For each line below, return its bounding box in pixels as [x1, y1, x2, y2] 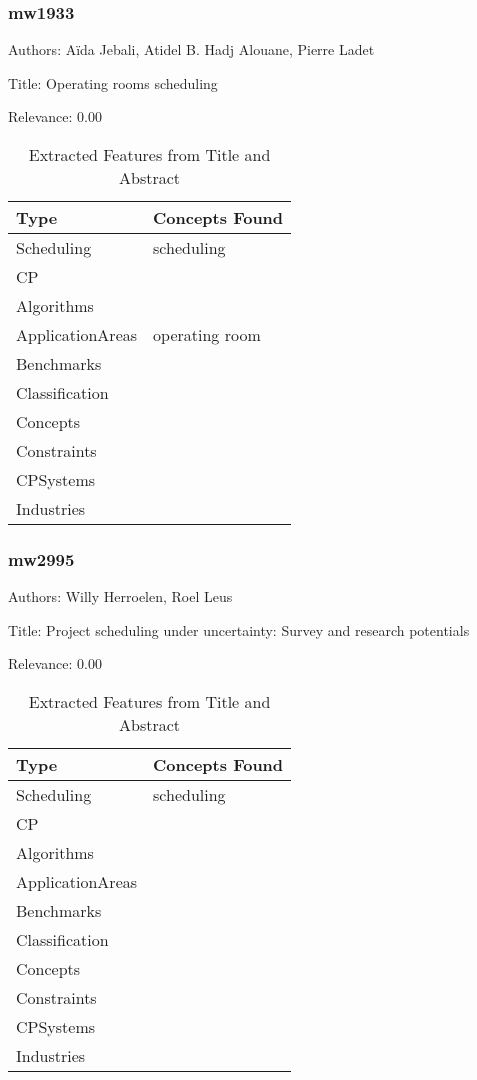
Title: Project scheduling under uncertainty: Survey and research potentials [8, 619, 470, 640]
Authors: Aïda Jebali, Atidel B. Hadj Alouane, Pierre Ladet [8, 39, 375, 60]
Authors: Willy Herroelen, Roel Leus [8, 586, 233, 607]
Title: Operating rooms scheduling [8, 72, 218, 93]
